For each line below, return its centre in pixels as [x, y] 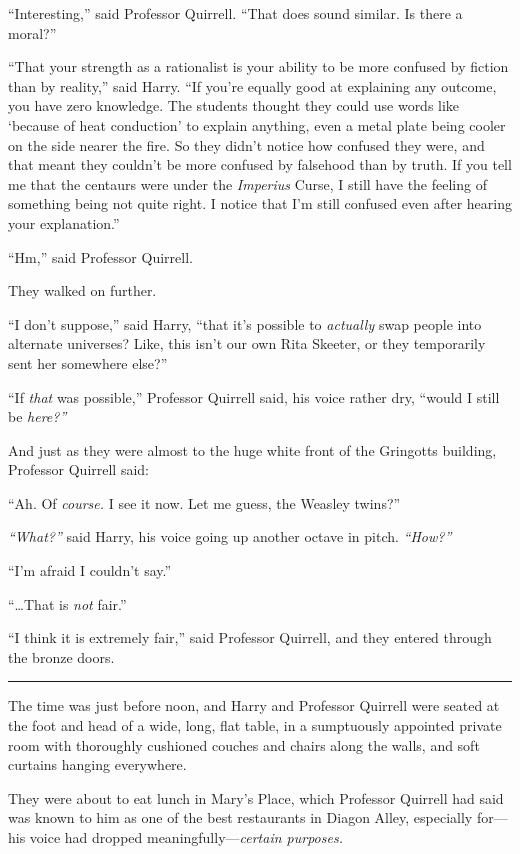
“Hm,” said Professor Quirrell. [100, 256]
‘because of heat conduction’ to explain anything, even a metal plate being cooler [257, 124]
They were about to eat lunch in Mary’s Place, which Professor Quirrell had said [256, 797]
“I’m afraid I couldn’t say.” [90, 570]
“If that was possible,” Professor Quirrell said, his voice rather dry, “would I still [254, 396]
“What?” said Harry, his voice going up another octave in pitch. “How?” [230, 536]
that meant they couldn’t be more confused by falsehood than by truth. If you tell [260, 164]
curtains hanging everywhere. [97, 764]
